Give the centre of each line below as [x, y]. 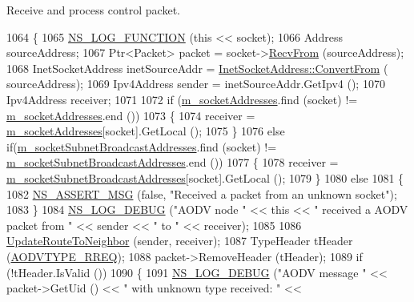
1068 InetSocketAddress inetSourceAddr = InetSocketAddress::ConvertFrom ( [197, 68]
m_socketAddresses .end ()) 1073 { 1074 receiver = [131, 115]
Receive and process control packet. [93, 10]
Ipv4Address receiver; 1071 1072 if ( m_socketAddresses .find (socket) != [182, 99]
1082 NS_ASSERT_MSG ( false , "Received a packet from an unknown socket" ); [202, 193]
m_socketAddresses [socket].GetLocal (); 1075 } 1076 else [146, 131]
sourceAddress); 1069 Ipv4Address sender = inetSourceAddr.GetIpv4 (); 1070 [196, 84]
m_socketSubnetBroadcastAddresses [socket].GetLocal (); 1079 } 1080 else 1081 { [205, 177]
